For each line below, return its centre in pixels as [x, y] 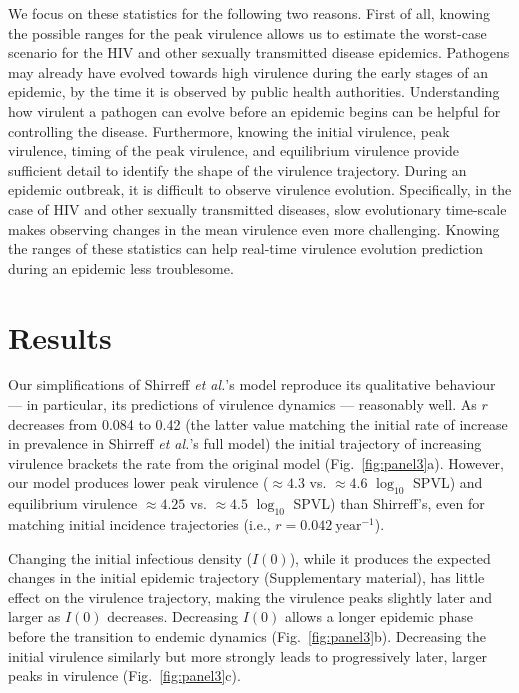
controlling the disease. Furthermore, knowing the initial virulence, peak [229, 130]
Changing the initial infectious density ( [130, 557]
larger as [34, 616]
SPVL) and [448, 482]
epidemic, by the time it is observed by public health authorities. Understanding [254, 91]
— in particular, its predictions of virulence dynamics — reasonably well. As [242, 404]
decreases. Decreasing [172, 616]
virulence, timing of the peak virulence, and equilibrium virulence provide [233, 150]
